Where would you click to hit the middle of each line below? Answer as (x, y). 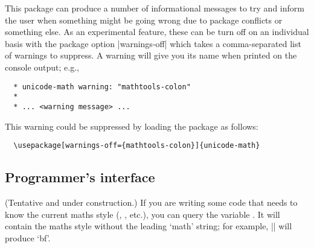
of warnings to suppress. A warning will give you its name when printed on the (151, 55)
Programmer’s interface (80, 177)
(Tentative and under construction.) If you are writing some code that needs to (151, 202)
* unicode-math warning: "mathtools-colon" (102, 87)
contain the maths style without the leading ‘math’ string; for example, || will (149, 226)
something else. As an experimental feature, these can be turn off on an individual (157, 32)
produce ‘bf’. (28, 237)
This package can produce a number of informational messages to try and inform (155, 8)
